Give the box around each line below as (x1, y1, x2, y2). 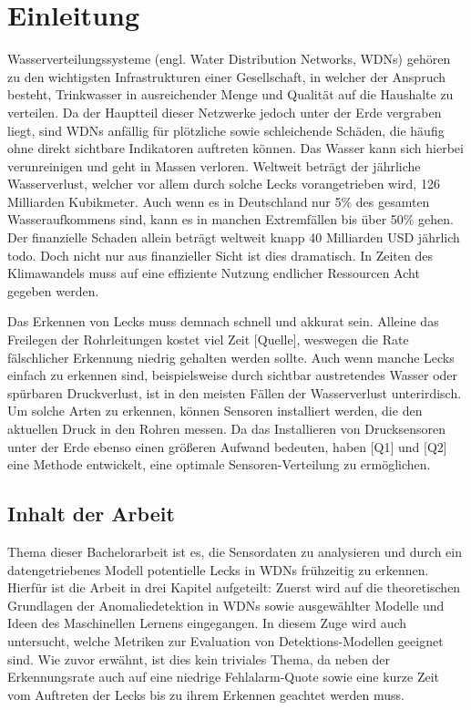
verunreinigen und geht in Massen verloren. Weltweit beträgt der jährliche (7, 156, 421, 175)
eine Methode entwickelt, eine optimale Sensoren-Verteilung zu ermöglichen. (7, 455, 431, 474)
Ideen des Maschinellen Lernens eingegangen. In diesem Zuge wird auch (7, 613, 407, 633)
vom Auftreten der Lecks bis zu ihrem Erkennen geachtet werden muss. (7, 684, 405, 704)
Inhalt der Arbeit (7, 499, 175, 528)
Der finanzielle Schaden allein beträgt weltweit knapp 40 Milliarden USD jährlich (7, 228, 460, 247)
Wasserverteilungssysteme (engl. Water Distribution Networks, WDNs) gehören (7, 49, 451, 68)
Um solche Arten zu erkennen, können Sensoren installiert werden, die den (7, 401, 423, 420)
